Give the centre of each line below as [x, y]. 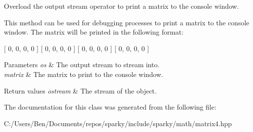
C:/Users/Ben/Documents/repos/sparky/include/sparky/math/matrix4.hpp [118, 123]
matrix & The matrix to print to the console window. [84, 74]
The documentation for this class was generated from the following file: [110, 107]
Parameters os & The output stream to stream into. [82, 65]
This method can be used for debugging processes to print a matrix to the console [127, 22]
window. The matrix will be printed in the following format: [94, 32]
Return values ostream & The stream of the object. [80, 90]
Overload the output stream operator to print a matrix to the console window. [122, 6]
